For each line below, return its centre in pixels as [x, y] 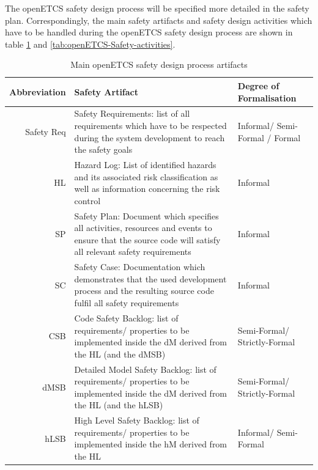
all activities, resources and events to [143, 228]
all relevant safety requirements [133, 252]
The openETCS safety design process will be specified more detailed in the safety [157, 8]
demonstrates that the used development [150, 278]
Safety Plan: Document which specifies [146, 215]
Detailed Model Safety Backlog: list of [145, 369]
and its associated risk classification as [146, 176]
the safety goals [103, 149]
